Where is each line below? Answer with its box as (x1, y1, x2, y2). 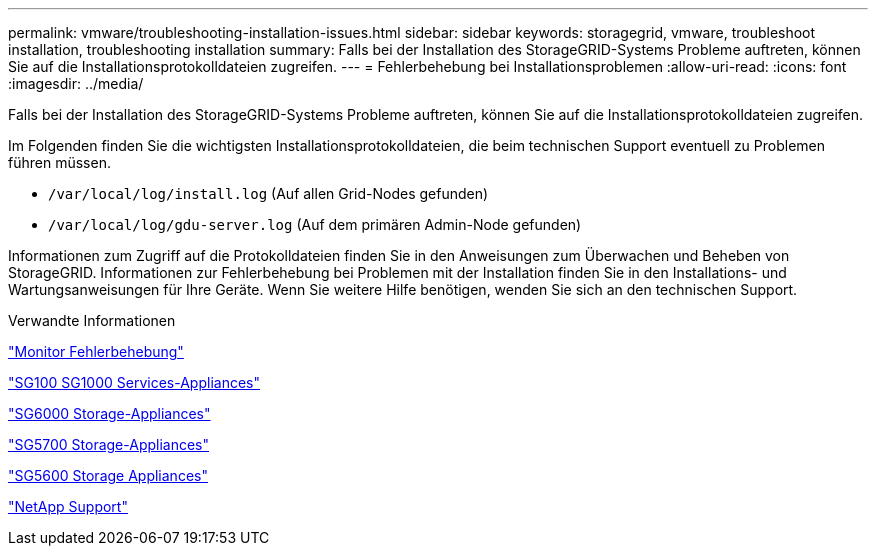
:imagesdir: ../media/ (8, 75, 144, 92)
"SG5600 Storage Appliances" (8, 467, 208, 484)
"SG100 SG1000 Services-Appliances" (8, 374, 260, 391)
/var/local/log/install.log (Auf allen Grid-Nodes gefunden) (48, 185, 489, 202)
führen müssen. (8, 154, 111, 171)
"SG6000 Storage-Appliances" (8, 405, 211, 422)
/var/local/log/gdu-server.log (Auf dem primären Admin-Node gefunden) (48, 216, 582, 233)
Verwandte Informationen (8, 312, 176, 329)
